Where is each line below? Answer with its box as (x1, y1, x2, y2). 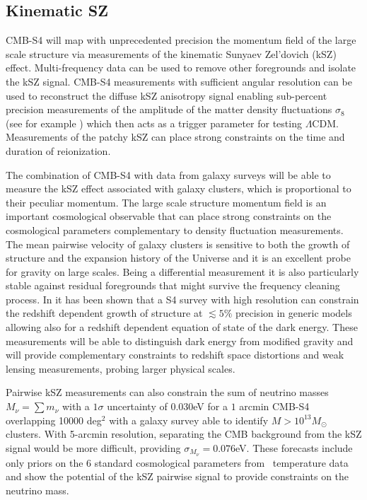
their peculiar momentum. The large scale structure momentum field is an (6, 194, 327, 209)
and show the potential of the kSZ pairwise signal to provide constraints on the (6, 469, 349, 484)
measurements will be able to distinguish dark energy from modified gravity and (6, 333, 354, 348)
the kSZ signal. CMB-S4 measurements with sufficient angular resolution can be (6, 74, 352, 88)
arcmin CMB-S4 (239, 399, 310, 414)
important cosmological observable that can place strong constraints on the (6, 209, 332, 223)
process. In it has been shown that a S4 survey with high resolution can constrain (6, 291, 359, 306)
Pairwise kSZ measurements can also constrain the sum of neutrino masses (6, 385, 329, 400)
